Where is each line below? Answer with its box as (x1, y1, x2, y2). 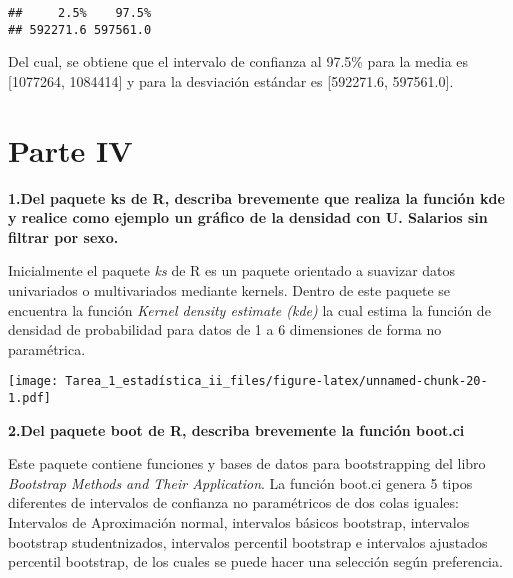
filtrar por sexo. (8, 226, 119, 247)
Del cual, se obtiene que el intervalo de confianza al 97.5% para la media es (8, 51, 469, 72)
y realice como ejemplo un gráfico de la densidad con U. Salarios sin (8, 207, 488, 228)
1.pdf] (8, 391, 51, 406)
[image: (8, 374, 59, 389)
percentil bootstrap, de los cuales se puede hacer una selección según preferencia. (8, 551, 503, 572)
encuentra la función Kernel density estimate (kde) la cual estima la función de (8, 299, 491, 320)
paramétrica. (8, 338, 86, 359)
